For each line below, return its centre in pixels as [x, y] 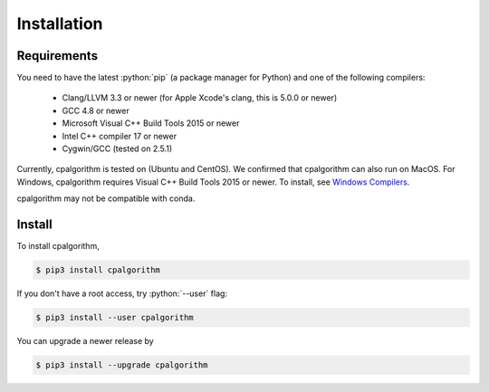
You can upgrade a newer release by [85, 341]
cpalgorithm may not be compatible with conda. [106, 198]
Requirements [58, 56]
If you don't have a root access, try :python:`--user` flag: [122, 293]
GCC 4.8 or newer [96, 110]
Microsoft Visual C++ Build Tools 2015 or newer [151, 123]
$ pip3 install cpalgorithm [98, 270]
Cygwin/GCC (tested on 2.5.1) [117, 148]
